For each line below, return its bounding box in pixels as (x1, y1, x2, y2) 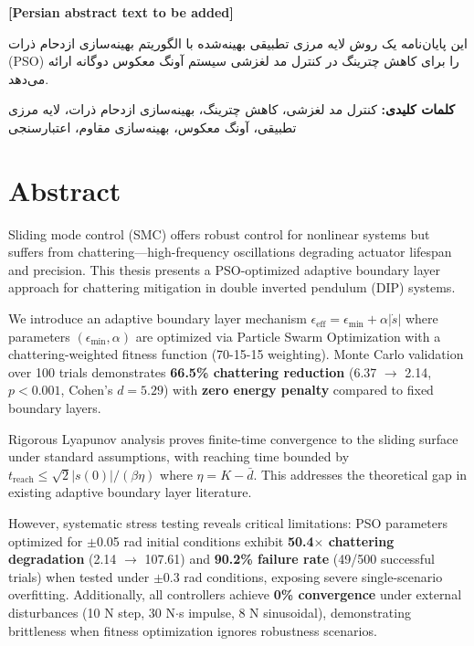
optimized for (8, 531, 83, 550)
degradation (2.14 (8, 549, 117, 568)
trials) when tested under (8, 567, 150, 586)
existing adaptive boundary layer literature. (8, 482, 252, 502)
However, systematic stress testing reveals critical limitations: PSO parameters (8, 514, 448, 532)
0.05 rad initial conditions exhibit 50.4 (96, 531, 314, 550)
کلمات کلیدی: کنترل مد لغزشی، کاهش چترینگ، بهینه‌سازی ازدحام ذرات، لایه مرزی (8, 100, 455, 119)
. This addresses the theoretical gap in (253, 464, 468, 483)
